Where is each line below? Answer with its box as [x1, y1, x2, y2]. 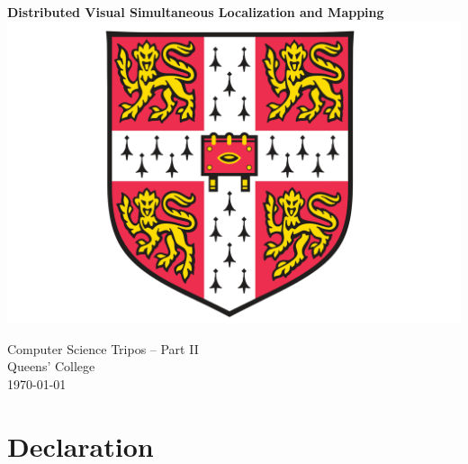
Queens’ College [7, 357, 95, 376]
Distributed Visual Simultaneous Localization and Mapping [7, 3, 384, 21]
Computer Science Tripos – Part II [7, 339, 199, 358]
